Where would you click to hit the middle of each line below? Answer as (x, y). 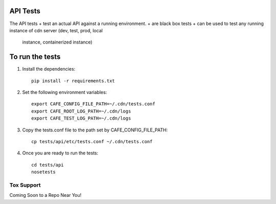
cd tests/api (48, 165)
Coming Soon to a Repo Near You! (45, 195)
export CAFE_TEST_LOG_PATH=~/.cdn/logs (81, 118)
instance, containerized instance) (57, 42)
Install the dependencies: (49, 69)
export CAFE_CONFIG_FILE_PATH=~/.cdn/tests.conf (93, 104)
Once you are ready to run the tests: (60, 153)
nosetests (43, 172)
